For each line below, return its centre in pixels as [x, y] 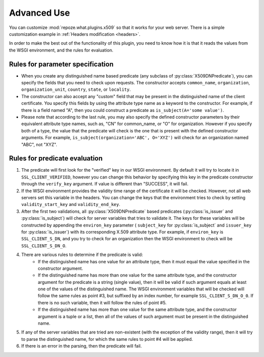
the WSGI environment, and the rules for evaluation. [61, 50]
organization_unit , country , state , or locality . [76, 89]
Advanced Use [40, 13]
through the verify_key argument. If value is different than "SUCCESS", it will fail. [105, 184]
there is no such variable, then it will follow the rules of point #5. [102, 303]
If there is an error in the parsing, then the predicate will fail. [81, 346]
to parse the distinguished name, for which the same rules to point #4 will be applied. [107, 339]
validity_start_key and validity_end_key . [71, 204]
